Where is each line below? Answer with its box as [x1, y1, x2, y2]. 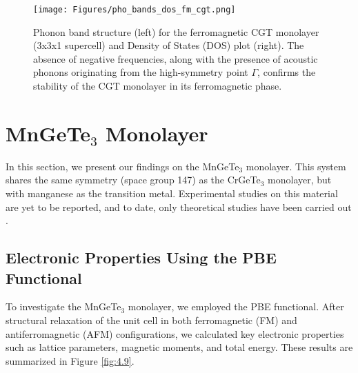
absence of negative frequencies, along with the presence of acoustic [33, 51, 318, 65]
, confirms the [257, 65, 316, 79]
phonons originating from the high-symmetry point [33, 65, 248, 79]
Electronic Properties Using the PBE [6, 247, 277, 268]
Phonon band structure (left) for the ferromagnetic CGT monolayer [33, 24, 319, 39]
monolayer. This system [246, 159, 346, 173]
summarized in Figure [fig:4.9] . [6, 353, 135, 367]
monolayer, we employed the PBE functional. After [128, 299, 344, 314]
